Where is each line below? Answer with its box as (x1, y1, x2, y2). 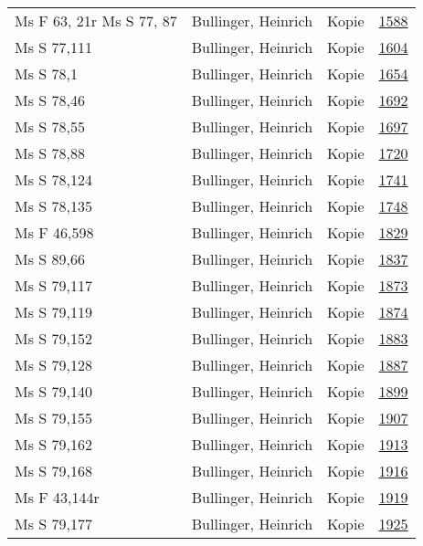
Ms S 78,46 (15, 89, 85, 110)
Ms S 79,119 (15, 301, 92, 322)
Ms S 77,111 (15, 37, 92, 58)
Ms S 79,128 (15, 354, 92, 375)
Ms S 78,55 (15, 116, 85, 137)
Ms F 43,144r (15, 487, 100, 508)
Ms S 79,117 (15, 275, 92, 296)
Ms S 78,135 (15, 195, 92, 216)
